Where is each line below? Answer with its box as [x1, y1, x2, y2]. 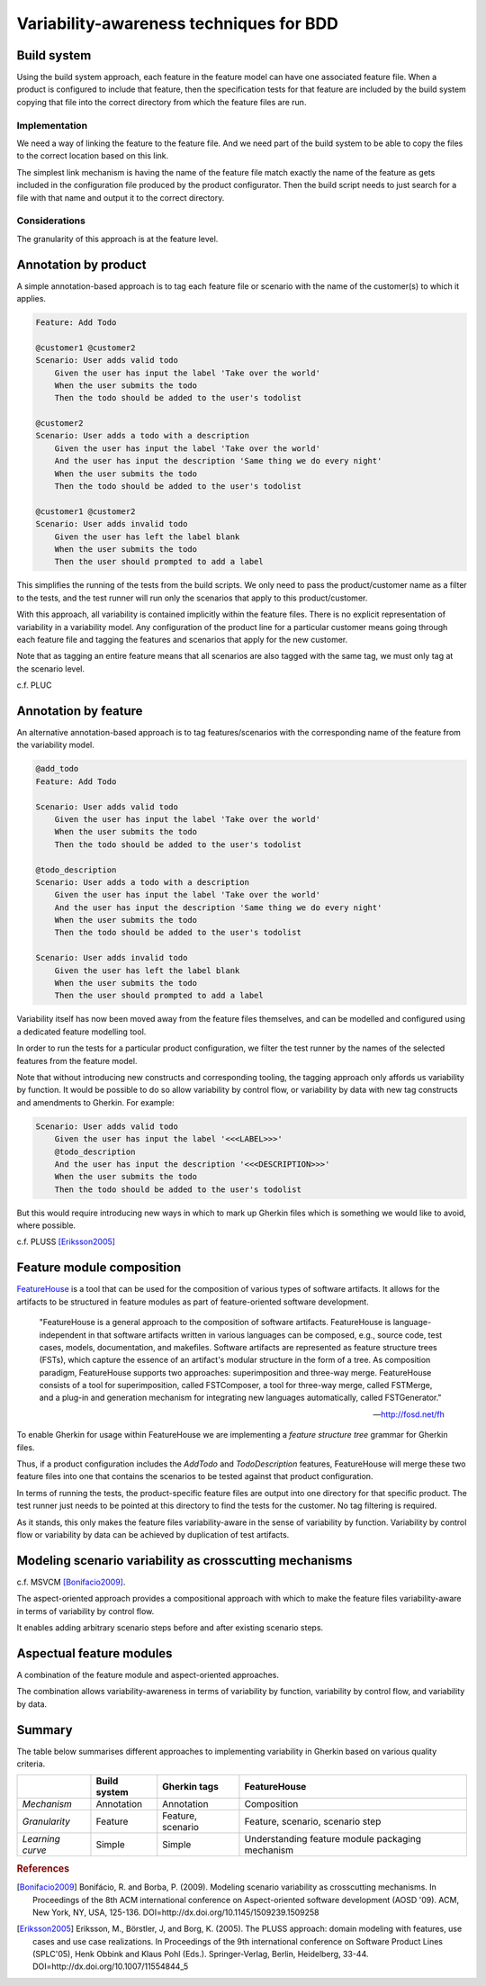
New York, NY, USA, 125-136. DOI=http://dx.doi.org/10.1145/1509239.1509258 [32, 1907, 319, 1918]
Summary [16, 1722, 73, 1738]
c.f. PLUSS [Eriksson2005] [16, 1236, 116, 1247]
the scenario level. [16, 663, 85, 674]
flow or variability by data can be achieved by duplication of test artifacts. [16, 1530, 290, 1539]
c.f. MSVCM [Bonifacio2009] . [16, 1576, 126, 1587]
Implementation [16, 119, 88, 131]
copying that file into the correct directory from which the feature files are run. [16, 96, 307, 107]
